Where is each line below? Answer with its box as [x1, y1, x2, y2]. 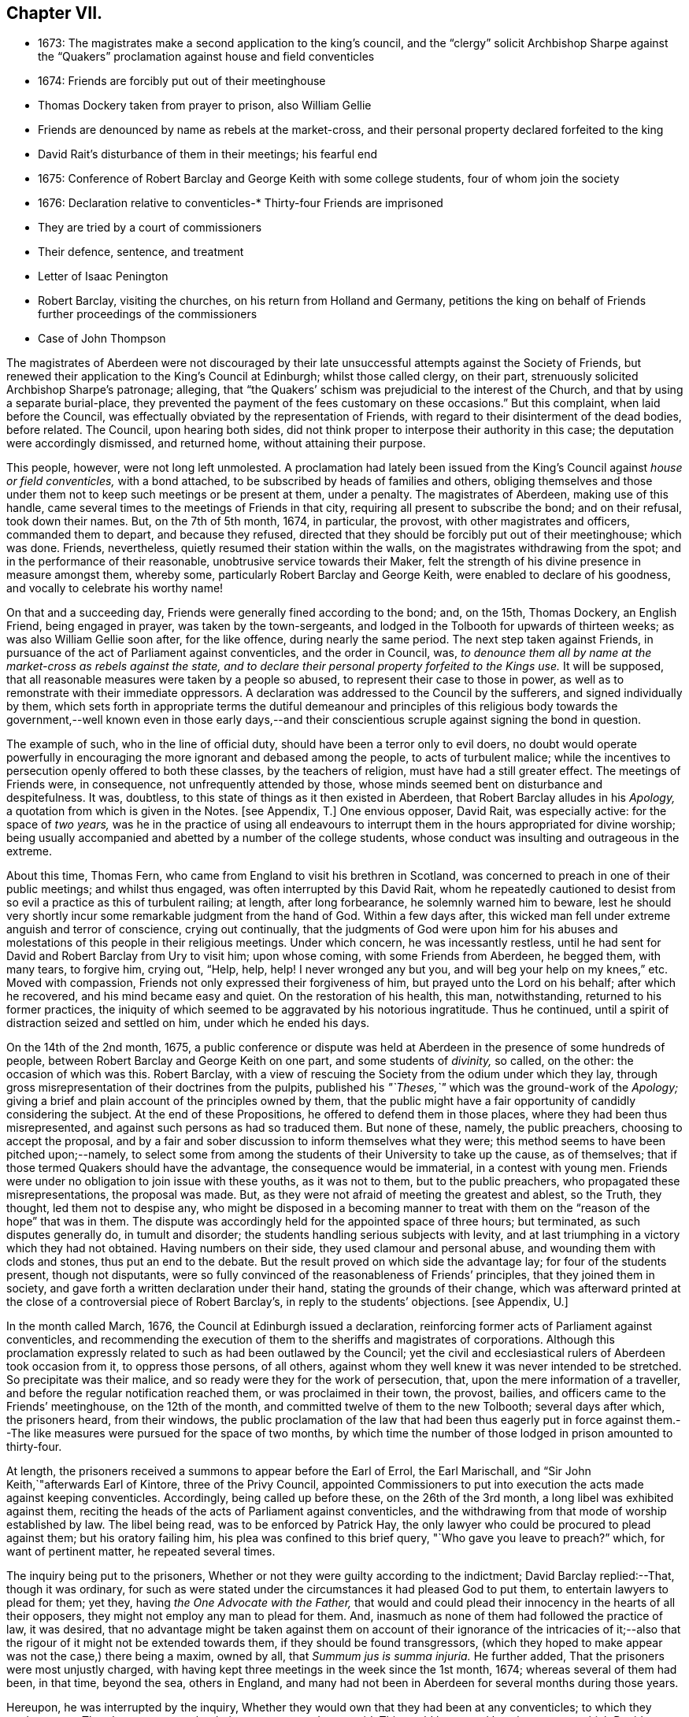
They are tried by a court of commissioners [38, 221, 262, 235]
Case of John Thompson [38, 332, 166, 346]
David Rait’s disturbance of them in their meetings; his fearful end [38, 147, 377, 161]
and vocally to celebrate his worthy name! [6, 581, 224, 595]
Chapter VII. [6, 3, 103, 23]
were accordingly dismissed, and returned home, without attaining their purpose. [6, 436, 426, 451]
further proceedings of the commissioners [38, 307, 257, 321]
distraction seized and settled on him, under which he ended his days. [6, 1016, 370, 1030]
